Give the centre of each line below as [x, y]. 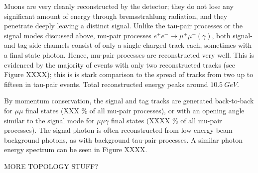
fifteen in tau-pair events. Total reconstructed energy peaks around [106, 84]
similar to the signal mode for [49, 120]
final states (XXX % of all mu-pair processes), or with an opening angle [135, 110]
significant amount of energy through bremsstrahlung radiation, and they [116, 16]
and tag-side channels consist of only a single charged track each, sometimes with [128, 45]
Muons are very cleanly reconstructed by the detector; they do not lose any [119, 6]
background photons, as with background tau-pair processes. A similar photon [124, 139]
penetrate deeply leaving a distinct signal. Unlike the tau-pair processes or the [123, 26]
